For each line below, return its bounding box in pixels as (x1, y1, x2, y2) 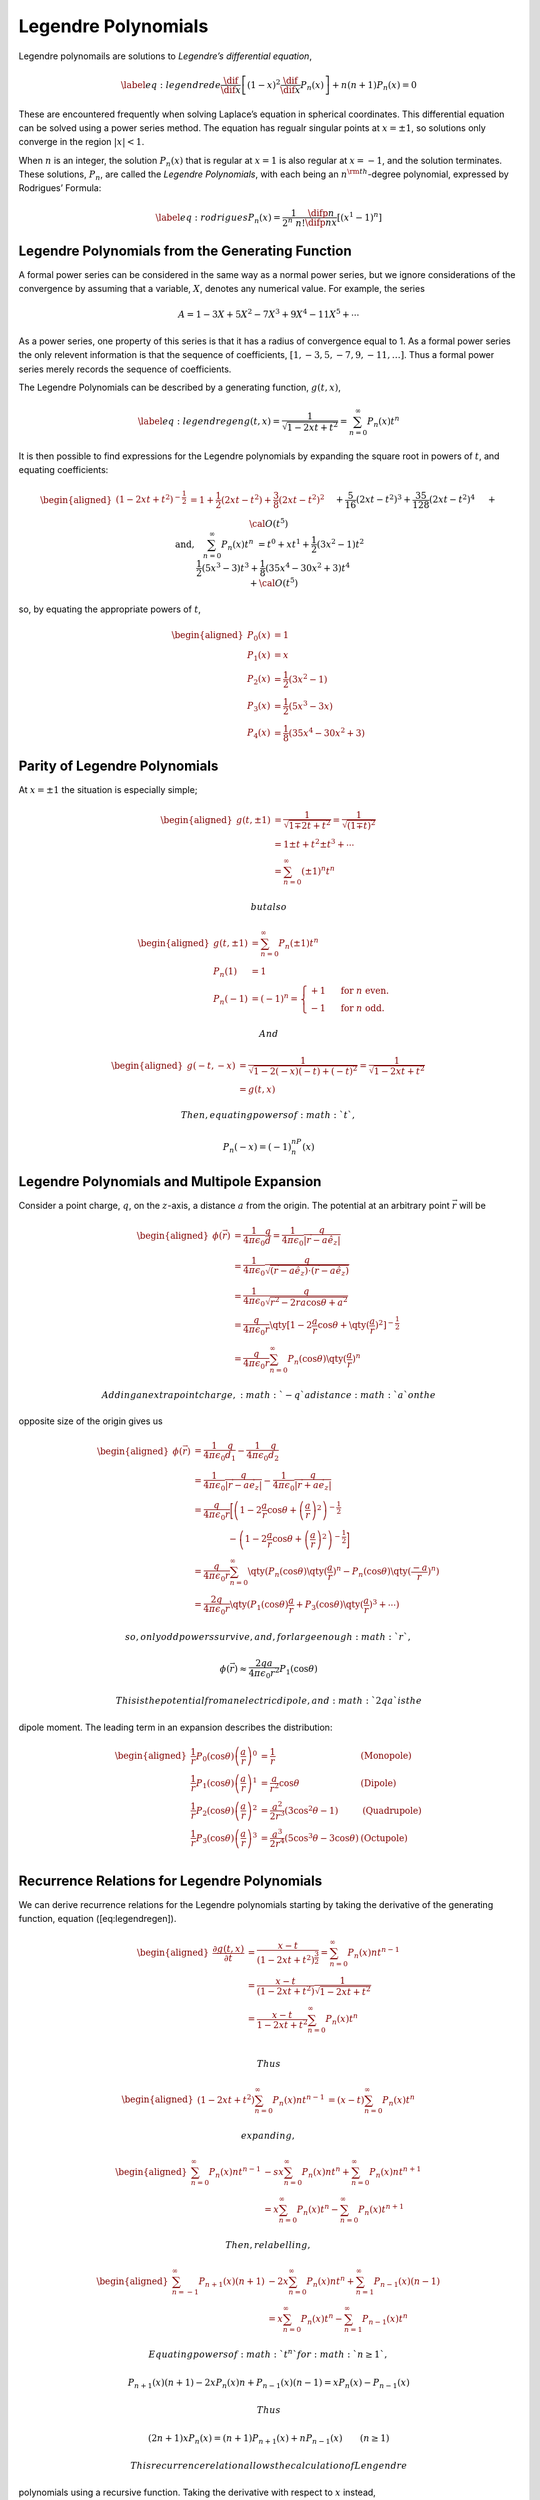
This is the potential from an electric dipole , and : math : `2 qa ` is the (115, 1695, 422, 1707)
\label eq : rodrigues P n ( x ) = (155, 211, 281, 225)
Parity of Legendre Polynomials (18, 758, 219, 775)
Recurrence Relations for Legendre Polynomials (18, 1872, 323, 1889)
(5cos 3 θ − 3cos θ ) (284, 1831, 359, 1844)
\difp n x (305, 217, 338, 228)
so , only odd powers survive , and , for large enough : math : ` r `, (125, 1631, 411, 1642)
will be (458, 1200, 487, 1212)
